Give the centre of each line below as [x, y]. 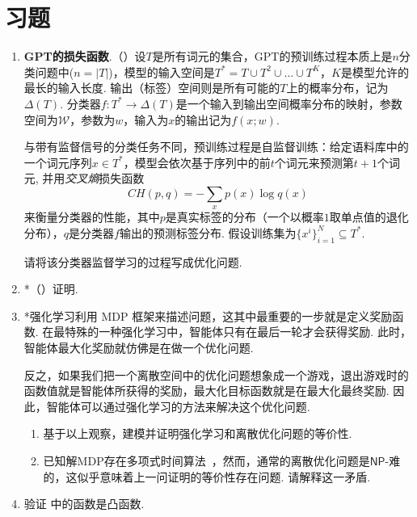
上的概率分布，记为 [337, 88]
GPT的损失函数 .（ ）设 [85, 56]
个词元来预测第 [314, 162]
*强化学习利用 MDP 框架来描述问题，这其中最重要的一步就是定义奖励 [208, 315]
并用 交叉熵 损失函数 [93, 178]
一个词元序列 [58, 162]
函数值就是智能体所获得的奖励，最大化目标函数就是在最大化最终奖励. [206, 391]
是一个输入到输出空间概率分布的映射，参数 [289, 103]
